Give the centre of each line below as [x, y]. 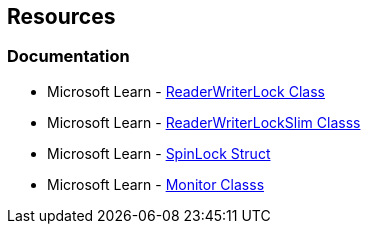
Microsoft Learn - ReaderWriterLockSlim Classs [204, 122]
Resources [61, 16]
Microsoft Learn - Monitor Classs [156, 184]
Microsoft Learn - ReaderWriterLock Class [186, 91]
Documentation [68, 56]
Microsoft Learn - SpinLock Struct [159, 153]
